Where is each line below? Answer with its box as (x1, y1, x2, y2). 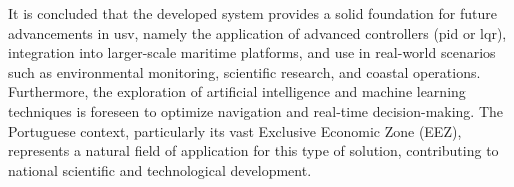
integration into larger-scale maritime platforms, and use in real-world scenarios (8, 42, 496, 63)
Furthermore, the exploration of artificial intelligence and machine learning (8, 81, 466, 102)
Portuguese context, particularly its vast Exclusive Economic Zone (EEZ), (8, 120, 462, 141)
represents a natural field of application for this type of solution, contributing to (8, 140, 499, 161)
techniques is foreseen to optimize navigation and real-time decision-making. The (8, 100, 504, 121)
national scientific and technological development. (8, 159, 312, 180)
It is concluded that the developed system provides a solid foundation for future (8, 3, 497, 23)
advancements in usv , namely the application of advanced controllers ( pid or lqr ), (8, 22, 507, 43)
